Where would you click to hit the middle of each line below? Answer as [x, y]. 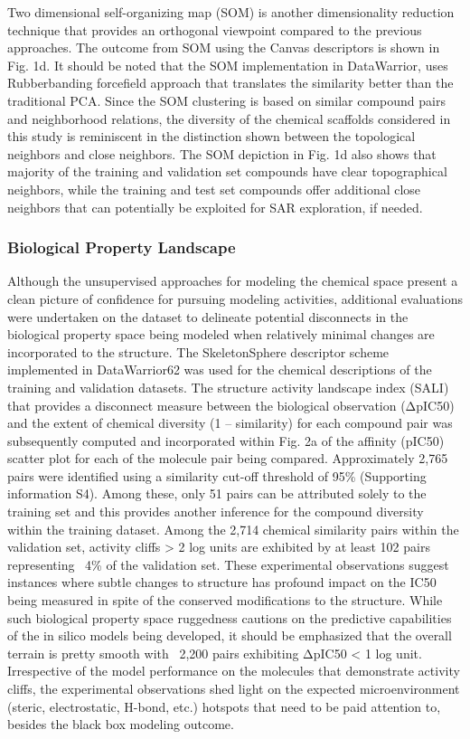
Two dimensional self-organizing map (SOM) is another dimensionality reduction [231, 12]
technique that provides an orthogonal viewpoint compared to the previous [215, 29]
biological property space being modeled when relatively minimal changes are [221, 334]
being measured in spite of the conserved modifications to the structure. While [225, 600]
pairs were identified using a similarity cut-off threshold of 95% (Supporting [217, 475]
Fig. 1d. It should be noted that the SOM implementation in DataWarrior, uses [228, 65]
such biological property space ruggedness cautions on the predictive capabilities [230, 617]
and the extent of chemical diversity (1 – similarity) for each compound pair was [230, 423]
